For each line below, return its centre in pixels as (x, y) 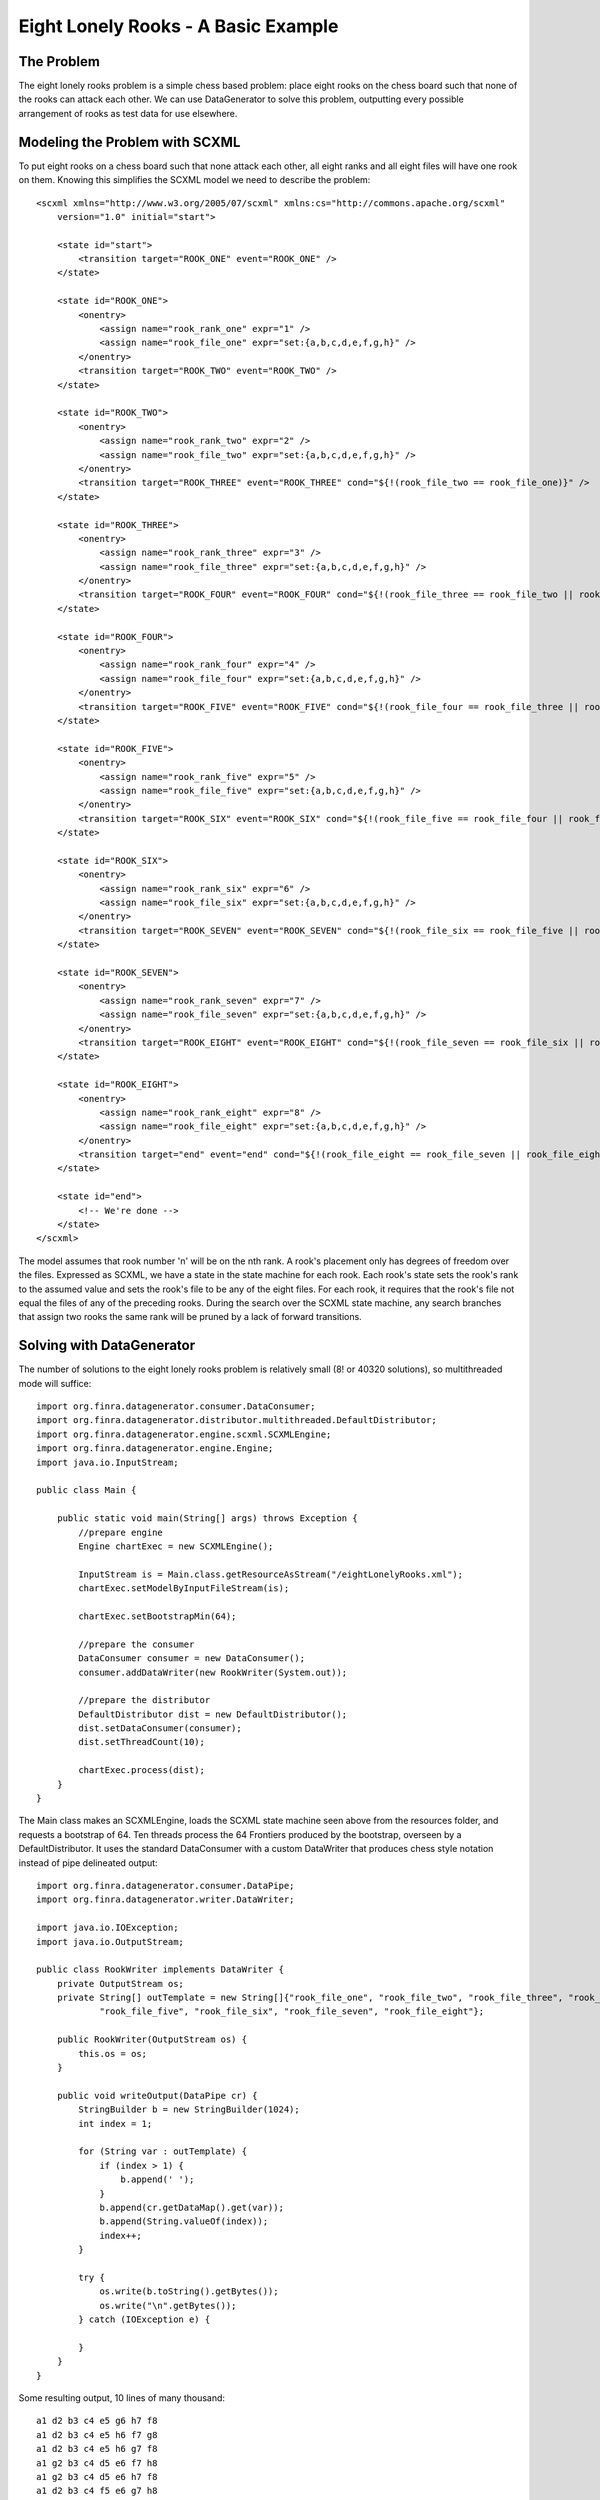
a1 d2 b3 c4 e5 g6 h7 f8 (97, 2421)
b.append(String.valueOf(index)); (184, 2221)
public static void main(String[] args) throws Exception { (207, 1518)
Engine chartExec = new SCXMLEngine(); (176, 1546)
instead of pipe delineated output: (88, 1862)
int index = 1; (115, 2123)
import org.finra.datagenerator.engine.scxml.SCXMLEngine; (184, 1434)
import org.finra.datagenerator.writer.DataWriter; (165, 1899)
